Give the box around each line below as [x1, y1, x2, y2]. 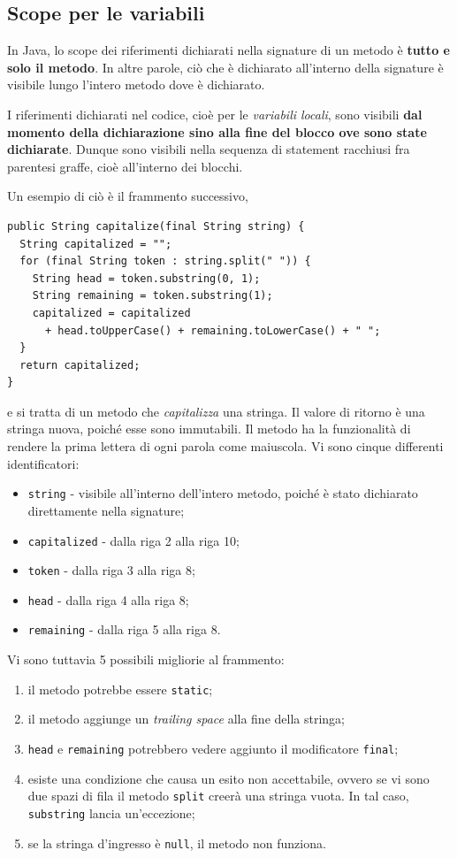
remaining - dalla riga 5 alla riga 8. [27, 620, 221, 639]
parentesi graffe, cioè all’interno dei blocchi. [7, 157, 243, 175]
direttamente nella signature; [27, 501, 185, 519]
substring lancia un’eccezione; [27, 803, 195, 822]
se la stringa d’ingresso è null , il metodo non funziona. [27, 833, 326, 852]
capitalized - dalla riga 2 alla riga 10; [27, 531, 240, 549]
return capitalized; [19, 358, 141, 372]
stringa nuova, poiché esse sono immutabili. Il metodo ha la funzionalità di [7, 419, 411, 438]
